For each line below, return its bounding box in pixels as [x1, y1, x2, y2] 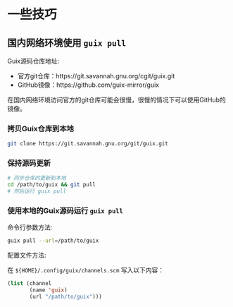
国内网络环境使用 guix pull [7, 37, 127, 49]
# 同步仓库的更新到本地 [7, 174, 67, 182]
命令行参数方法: [7, 223, 53, 231]
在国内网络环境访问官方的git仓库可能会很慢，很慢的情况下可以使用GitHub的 [7, 96, 227, 104]
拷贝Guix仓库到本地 [7, 124, 74, 133]
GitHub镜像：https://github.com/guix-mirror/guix [17, 80, 160, 89]
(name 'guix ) [29, 287, 68, 294]
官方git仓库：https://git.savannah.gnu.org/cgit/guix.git [17, 72, 175, 80]
